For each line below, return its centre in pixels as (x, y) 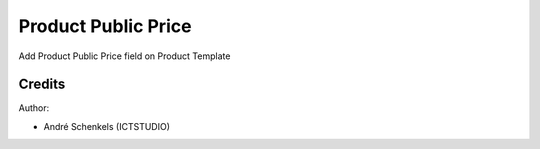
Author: (34, 108)
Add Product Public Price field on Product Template (124, 56)
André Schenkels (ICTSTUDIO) (106, 126)
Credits (42, 84)
